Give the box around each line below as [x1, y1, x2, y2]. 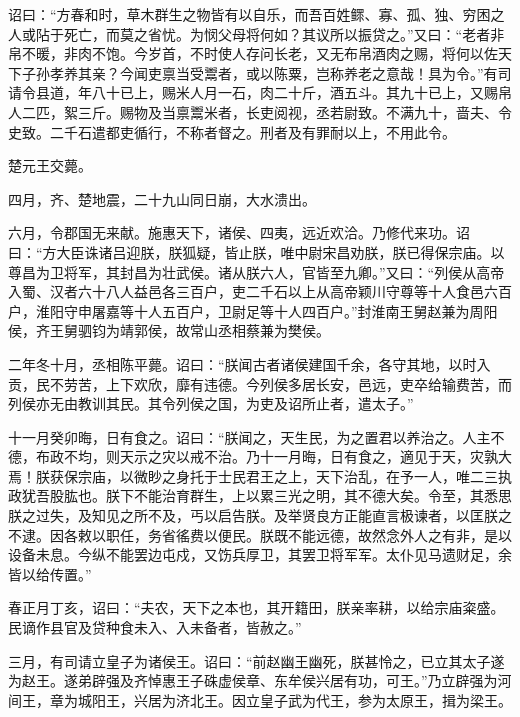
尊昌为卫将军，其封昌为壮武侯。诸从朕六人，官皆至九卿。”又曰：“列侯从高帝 [8, 261, 505, 282]
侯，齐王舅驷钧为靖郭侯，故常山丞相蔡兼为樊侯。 [8, 320, 330, 341]
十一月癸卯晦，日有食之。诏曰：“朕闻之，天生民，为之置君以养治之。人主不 [8, 426, 505, 447]
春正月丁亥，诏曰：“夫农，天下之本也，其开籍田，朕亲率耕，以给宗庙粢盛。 [8, 597, 505, 618]
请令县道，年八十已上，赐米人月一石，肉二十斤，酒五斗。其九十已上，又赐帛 [8, 82, 512, 103]
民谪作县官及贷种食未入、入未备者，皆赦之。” [8, 617, 302, 638]
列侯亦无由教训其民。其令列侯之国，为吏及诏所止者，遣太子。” [8, 393, 414, 414]
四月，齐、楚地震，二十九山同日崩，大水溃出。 [8, 188, 316, 209]
